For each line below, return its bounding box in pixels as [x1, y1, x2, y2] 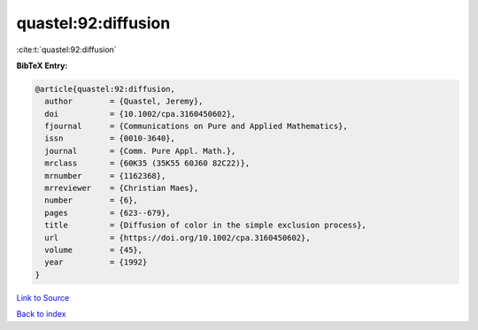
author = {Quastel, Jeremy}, [44, 96, 204, 106]
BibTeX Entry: [16, 60, 68, 71]
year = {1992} [44, 257, 148, 267]
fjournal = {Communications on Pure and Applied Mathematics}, [44, 121, 349, 132]
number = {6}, [44, 196, 139, 205]
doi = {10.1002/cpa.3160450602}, [44, 109, 236, 119]
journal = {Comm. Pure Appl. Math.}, [44, 146, 236, 156]
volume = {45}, [44, 245, 143, 255]
